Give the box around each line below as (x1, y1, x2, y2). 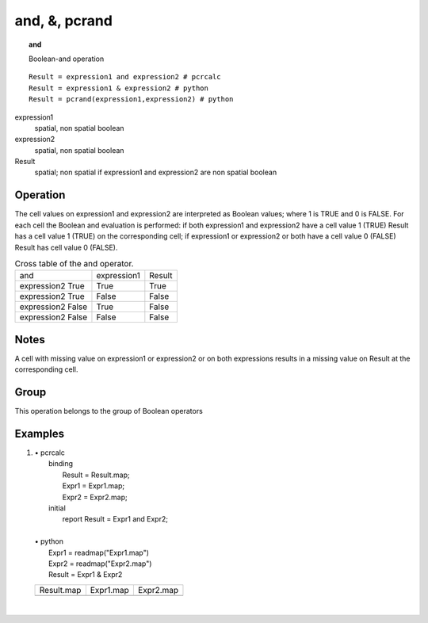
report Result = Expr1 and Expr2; (62, 514, 168, 524)
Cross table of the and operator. (14, 258, 134, 269)
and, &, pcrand (14, 12, 113, 29)
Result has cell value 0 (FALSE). (14, 243, 118, 252)
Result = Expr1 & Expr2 (48, 570, 123, 579)
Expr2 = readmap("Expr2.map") (48, 559, 152, 568)
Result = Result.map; (62, 470, 130, 480)
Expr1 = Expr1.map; (62, 481, 125, 491)
